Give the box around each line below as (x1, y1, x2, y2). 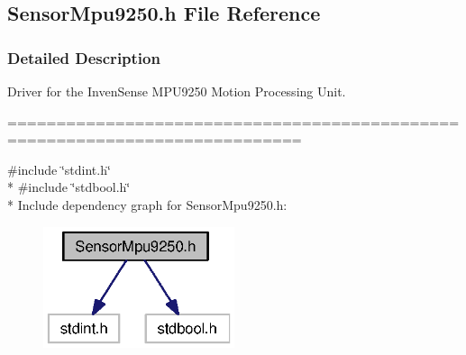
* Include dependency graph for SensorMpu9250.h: (7, 195, 288, 214)
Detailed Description (7, 46, 160, 68)
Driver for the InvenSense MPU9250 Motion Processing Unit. (7, 82, 346, 100)
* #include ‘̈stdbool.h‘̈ (7, 177, 131, 196)
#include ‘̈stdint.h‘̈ (7, 159, 111, 178)
